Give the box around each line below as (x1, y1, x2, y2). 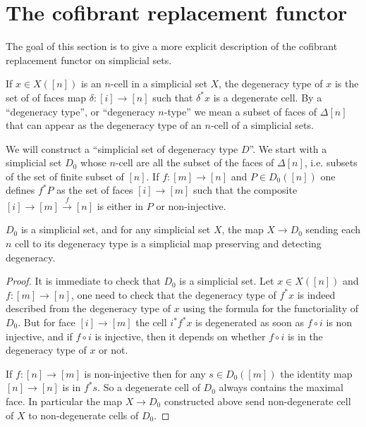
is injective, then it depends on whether (94, 328, 266, 343)
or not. (99, 342, 128, 357)
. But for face (18, 315, 75, 330)
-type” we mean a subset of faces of (164, 104, 317, 118)
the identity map (280, 366, 353, 380)
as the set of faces (56, 182, 133, 197)
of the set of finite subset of (6, 168, 124, 183)
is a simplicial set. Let (179, 273, 274, 288)
